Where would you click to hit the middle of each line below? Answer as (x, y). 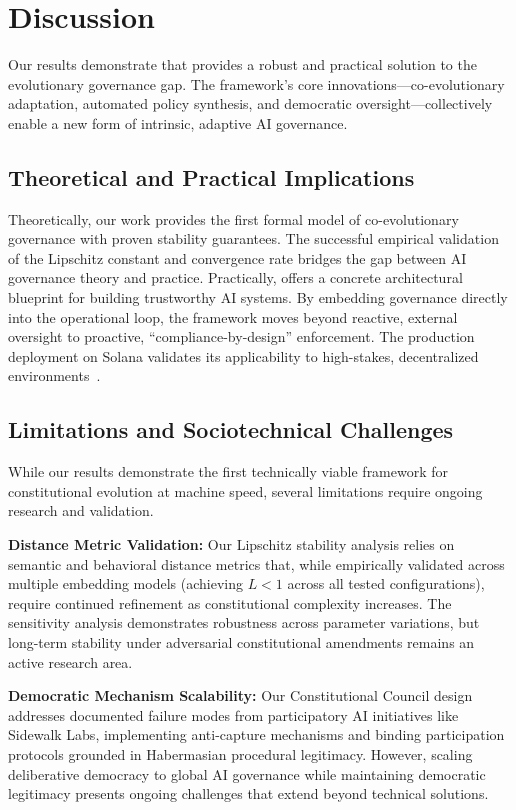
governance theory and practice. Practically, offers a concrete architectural (235, 277)
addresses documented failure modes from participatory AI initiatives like (233, 714)
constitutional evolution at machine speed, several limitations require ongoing (245, 490)
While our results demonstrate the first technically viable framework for (228, 471)
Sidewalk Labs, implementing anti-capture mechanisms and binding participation (256, 734)
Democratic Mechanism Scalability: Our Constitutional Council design (240, 695)
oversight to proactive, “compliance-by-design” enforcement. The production (241, 336)
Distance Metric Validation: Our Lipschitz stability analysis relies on (231, 544)
